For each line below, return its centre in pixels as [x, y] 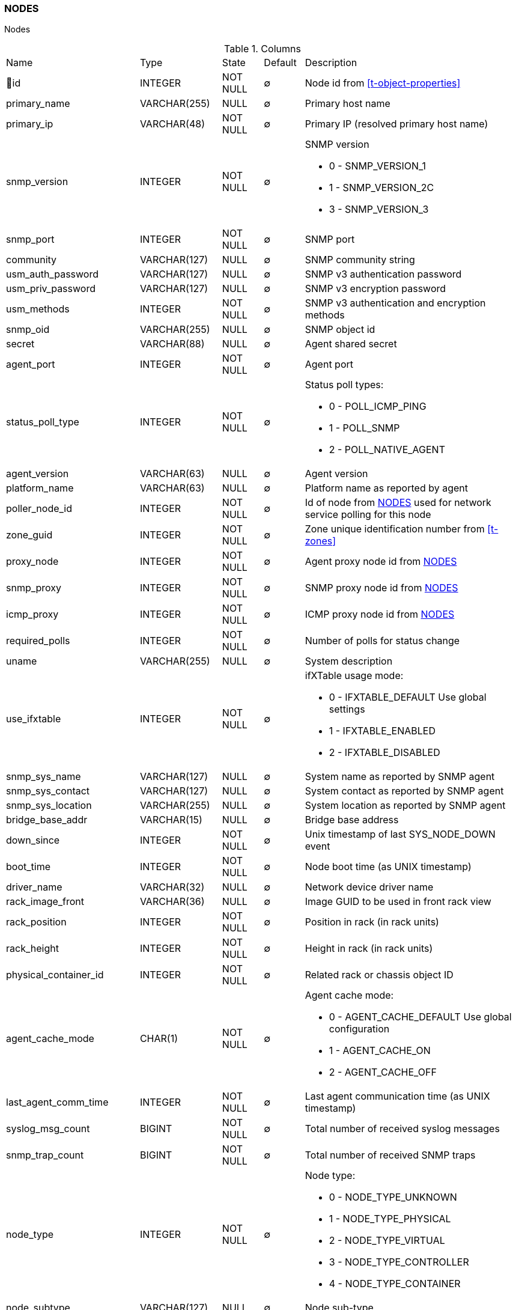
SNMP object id [340, 330]
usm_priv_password [51, 289]
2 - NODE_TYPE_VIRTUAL [387, 1241]
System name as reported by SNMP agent [400, 777]
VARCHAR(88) [172, 344]
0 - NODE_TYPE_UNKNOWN [393, 1197]
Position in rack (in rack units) [372, 922]
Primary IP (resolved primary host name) [396, 124]
